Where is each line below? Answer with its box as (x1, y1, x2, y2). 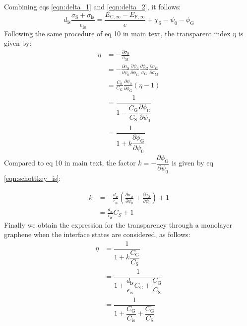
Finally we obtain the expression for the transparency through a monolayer (4, 219, 232, 230)
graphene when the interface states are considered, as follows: (4, 229, 190, 240)
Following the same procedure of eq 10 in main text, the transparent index (4, 28, 231, 38)
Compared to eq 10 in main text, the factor (4, 158, 136, 168)
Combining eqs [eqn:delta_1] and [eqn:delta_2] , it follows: (4, 1, 181, 11)
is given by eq (172, 158, 213, 168)
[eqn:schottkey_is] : (4, 172, 61, 183)
